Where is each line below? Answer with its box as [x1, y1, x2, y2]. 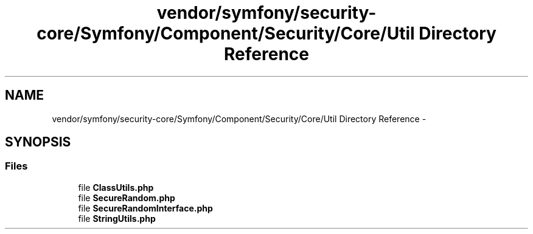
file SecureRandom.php [78, 192, 175, 203]
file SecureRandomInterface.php [78, 202, 213, 213]
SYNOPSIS [5, 134, 71, 150]
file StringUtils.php [78, 213, 156, 224]
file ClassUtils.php [78, 182, 154, 193]
